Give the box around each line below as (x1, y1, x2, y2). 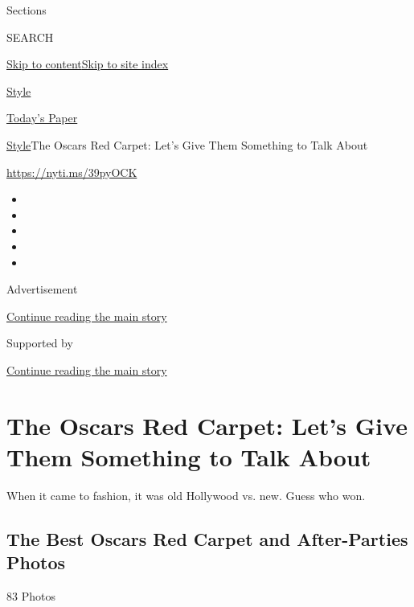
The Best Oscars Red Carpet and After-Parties (6, 526, 408, 551)
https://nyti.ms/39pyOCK (6, 163, 137, 180)
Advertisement (6, 281, 78, 297)
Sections (6, 2, 47, 18)
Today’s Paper (6, 109, 78, 126)
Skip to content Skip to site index (6, 55, 169, 72)
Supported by (6, 334, 73, 351)
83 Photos (6, 588, 55, 604)
